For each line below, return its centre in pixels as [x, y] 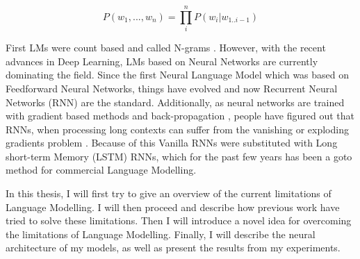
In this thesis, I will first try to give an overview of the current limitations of [169, 193]
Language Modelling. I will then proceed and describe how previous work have [173, 207]
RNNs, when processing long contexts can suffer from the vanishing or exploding [177, 129]
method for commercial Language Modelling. [101, 170]
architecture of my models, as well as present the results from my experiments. [173, 248]
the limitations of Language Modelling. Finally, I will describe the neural [161, 234]
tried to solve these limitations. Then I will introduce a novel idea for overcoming [179, 220]
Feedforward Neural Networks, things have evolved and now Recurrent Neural [172, 88]
